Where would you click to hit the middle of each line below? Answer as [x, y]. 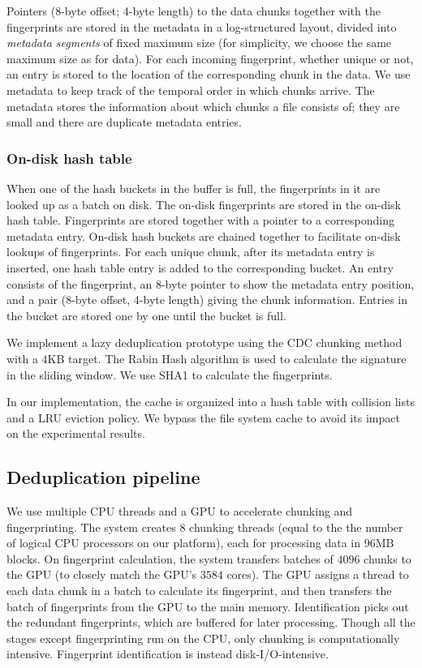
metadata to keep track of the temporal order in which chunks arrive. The [191, 90]
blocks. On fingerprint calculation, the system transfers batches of [170, 558]
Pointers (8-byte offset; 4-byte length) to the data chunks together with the [194, 11]
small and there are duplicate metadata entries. [124, 122]
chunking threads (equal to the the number [296, 527]
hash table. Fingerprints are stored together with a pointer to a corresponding [201, 220]
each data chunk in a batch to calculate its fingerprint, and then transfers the [199, 591]
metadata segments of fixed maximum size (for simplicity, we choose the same [199, 43]
